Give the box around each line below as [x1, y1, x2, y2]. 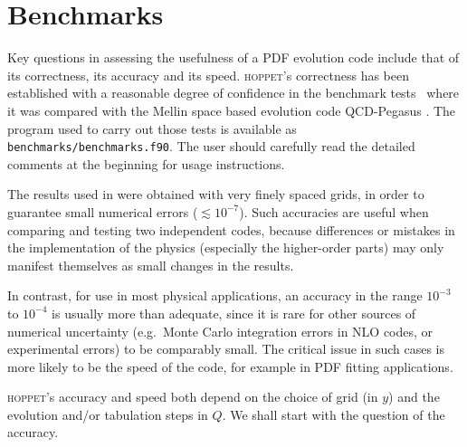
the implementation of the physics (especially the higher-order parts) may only [7, 238, 444, 257]
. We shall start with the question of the [222, 404, 445, 423]
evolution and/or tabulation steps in [7, 404, 208, 423]
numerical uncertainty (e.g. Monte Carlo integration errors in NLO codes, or [7, 321, 434, 340]
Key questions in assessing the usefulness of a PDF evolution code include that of [7, 48, 460, 67]
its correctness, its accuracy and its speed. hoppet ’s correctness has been [7, 65, 409, 84]
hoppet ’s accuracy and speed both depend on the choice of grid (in [7, 387, 378, 406]
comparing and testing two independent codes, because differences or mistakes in [7, 220, 455, 239]
